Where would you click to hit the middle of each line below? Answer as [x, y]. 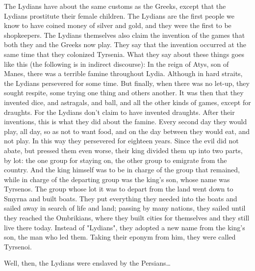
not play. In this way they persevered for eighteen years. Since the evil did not [121, 141]
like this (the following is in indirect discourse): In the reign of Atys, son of [116, 64]
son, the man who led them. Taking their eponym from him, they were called [120, 237]
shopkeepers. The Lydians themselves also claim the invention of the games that [125, 35]
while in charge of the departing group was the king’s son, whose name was [117, 179]
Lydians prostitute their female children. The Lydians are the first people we [119, 15]
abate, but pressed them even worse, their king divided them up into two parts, [123, 150]
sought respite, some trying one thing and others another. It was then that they [124, 93]
